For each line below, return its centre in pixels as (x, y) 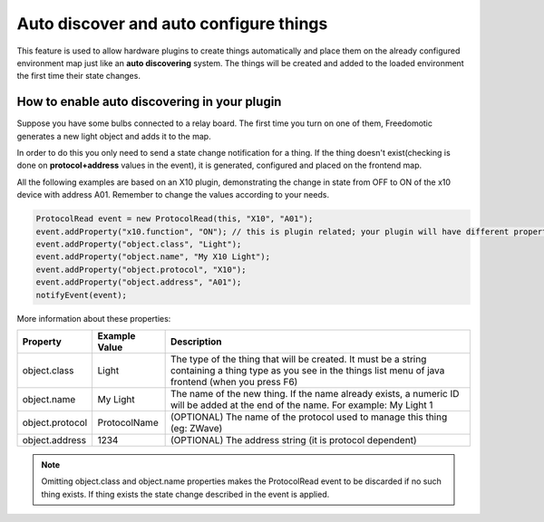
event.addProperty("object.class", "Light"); (139, 244)
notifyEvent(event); (81, 295)
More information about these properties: (94, 318)
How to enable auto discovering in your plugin (149, 102)
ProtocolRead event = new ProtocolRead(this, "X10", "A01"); (175, 219)
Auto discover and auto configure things (172, 24)
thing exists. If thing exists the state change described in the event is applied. (185, 494)
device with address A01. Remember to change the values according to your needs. (173, 195)
